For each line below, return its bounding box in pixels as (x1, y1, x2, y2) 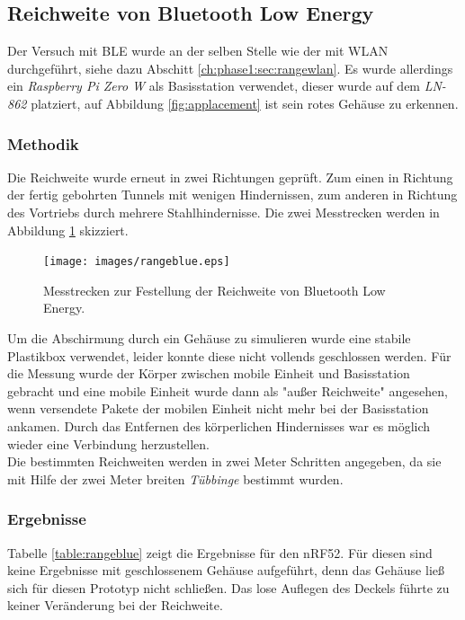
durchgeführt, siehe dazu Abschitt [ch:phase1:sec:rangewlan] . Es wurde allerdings (7, 58, 453, 77)
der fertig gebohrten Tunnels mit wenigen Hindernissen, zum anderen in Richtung (7, 185, 458, 204)
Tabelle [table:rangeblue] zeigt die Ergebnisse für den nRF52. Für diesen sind (7, 543, 433, 562)
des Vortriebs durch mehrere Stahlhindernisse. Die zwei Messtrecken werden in (7, 202, 440, 221)
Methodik (7, 132, 79, 155)
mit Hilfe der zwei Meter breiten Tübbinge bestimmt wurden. (7, 469, 344, 488)
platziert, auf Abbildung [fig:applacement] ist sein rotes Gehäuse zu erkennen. (31, 93, 459, 112)
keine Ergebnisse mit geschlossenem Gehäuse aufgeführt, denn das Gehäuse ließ (7, 561, 444, 580)
